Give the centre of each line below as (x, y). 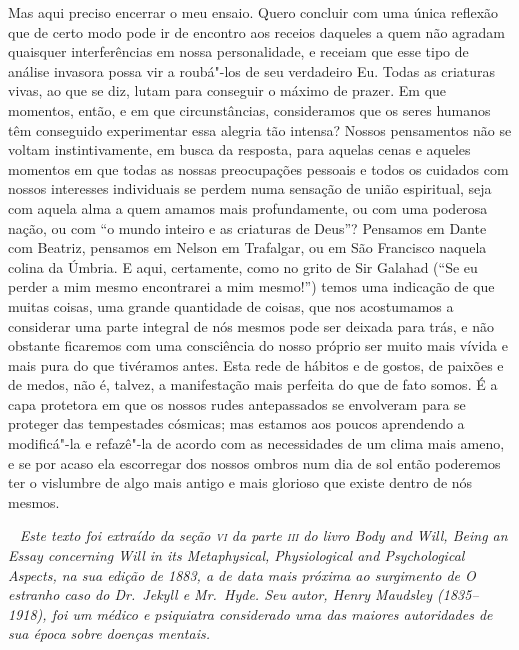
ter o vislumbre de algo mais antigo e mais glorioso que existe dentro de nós (240, 482)
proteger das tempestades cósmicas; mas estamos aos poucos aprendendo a (236, 423)
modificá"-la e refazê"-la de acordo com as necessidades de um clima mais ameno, (256, 443)
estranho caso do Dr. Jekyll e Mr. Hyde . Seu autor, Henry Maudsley (220, 594)
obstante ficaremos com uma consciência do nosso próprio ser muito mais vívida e (258, 345)
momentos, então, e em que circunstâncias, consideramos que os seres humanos (249, 109)
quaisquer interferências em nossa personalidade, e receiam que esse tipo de (238, 51)
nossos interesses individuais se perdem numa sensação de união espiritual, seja (250, 188)
